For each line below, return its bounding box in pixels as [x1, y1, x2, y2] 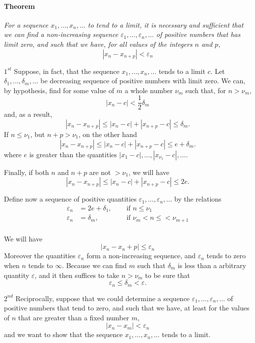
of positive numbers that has [156, 29, 241, 39]
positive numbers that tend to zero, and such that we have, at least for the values [4, 303, 250, 313]
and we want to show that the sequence [4, 329, 123, 340]
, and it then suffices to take [34, 270, 119, 280]
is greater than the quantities [29, 149, 117, 159]
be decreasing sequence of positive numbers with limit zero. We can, [40, 75, 246, 86]
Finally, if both [4, 167, 49, 177]
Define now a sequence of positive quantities [4, 194, 137, 204]
